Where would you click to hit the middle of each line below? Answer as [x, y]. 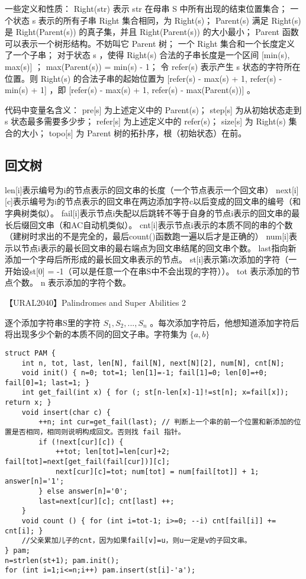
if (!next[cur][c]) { [81, 442]
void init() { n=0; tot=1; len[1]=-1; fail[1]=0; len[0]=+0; [144, 373]
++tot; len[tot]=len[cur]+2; [113, 452]
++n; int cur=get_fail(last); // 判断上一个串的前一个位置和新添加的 [166, 422]
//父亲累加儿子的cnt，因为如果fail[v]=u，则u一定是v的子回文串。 [136, 541]
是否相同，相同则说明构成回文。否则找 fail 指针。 [98, 432]
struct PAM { [30, 353]
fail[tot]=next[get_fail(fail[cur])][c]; [88, 462]
